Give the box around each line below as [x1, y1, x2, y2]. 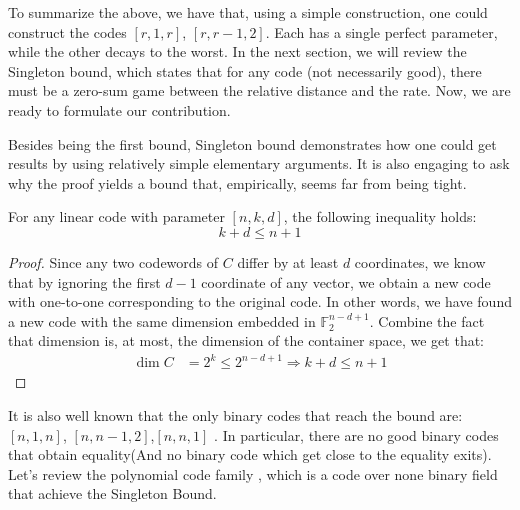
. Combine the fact [369, 310, 485, 331]
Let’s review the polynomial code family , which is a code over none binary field [8, 463, 498, 484]
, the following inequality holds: [283, 206, 477, 227]
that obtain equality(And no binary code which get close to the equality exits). [8, 444, 492, 465]
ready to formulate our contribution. [8, 99, 231, 120]
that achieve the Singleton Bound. [8, 483, 217, 504]
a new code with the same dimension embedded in [8, 310, 316, 331]
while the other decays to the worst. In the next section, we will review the [8, 41, 467, 62]
